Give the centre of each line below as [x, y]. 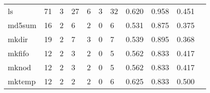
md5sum [22, 25]
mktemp [22, 81]
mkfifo [18, 53]
